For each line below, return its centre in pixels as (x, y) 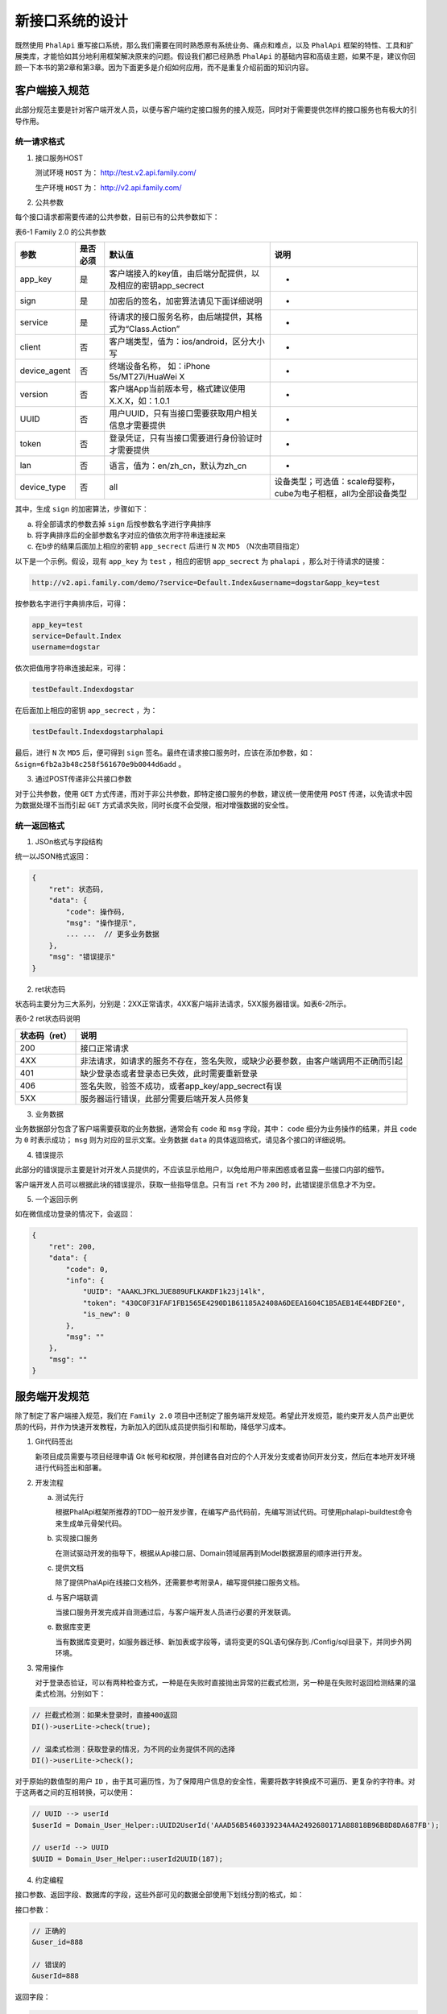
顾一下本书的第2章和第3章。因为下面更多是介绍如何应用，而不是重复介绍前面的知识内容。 (164, 68)
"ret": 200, (72, 1246)
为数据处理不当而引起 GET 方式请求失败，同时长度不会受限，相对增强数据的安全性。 (154, 805)
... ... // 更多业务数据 (113, 934)
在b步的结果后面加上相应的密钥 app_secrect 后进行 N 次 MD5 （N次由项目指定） (170, 546)
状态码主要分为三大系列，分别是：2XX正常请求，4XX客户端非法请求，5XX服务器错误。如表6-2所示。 (183, 1004)
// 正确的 (49, 1931)
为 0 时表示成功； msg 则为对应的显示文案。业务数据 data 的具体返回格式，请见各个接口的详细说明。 (182, 1140)
